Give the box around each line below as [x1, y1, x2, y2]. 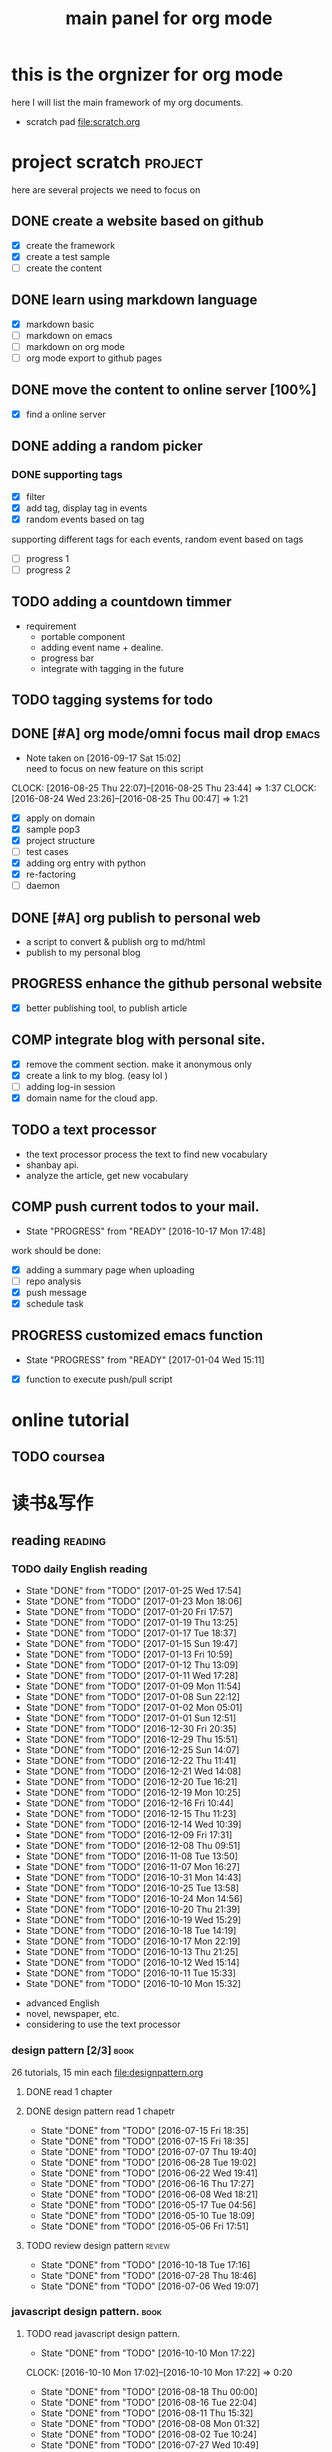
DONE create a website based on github [11, 213, 264, 230]
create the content [25, 262, 103, 274]
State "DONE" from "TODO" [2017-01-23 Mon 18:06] [25, 1595, 243, 1607]
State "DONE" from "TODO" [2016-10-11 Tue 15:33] [25, 1967, 236, 1979]
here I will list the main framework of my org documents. [11, 96, 244, 108]
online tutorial [11, 1408, 130, 1431]
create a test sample [25, 250, 111, 262]
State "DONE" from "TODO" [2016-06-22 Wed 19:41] [40, 2167, 258, 2179]
